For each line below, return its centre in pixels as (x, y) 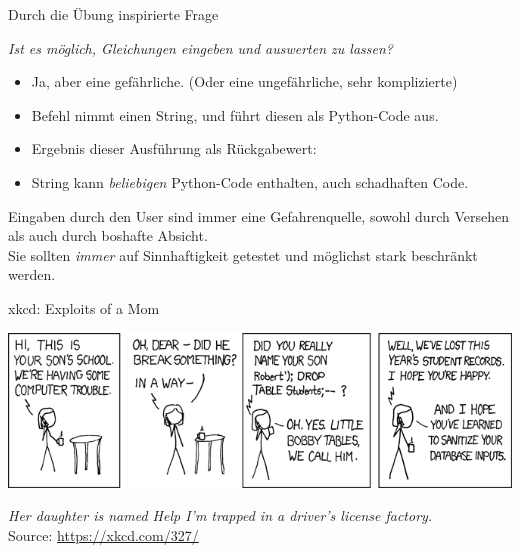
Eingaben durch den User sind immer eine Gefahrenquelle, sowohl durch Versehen (258, 215)
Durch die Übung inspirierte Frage (113, 14)
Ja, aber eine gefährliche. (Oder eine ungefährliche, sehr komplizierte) (244, 81)
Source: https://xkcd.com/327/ (103, 534)
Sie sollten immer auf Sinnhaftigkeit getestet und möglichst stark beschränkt (243, 254)
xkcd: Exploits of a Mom (84, 307)
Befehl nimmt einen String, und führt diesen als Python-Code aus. (235, 114)
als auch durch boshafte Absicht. (108, 235)
